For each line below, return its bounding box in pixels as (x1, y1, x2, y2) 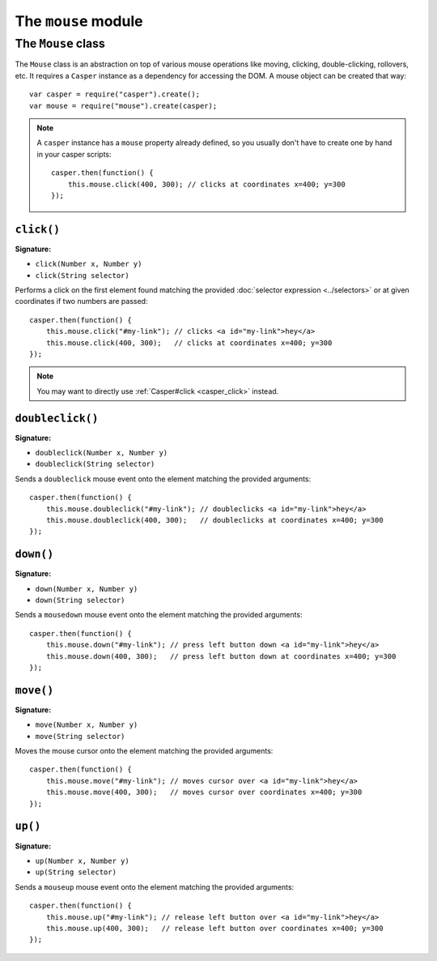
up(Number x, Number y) (35, 856, 129, 865)
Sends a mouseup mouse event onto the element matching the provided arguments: (15, 882, 295, 891)
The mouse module (15, 12, 143, 30)
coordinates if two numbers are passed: (15, 297, 148, 306)
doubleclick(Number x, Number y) (35, 448, 168, 458)
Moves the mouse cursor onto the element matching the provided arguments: (15, 746, 274, 756)
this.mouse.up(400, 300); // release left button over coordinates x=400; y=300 (45, 924, 384, 933)
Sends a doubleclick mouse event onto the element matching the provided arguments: (15, 474, 312, 484)
